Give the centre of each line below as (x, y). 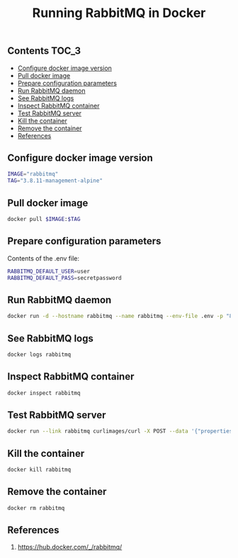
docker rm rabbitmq (36, 508)
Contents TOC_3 (44, 51)
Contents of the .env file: (44, 258)
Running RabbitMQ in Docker (119, 13)
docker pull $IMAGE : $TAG (44, 219)
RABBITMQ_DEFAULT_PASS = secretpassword (64, 278)
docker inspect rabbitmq (44, 393)
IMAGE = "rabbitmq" (33, 174)
